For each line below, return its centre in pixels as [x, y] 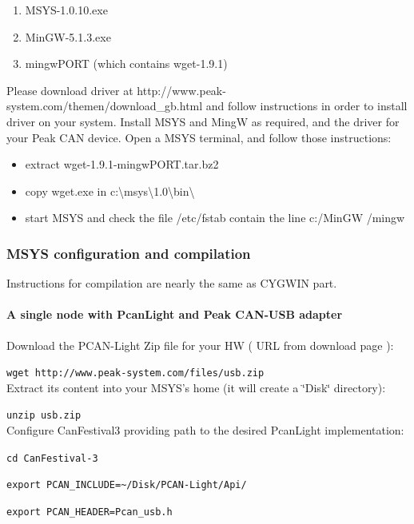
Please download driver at [70, 90]
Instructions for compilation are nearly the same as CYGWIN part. [172, 283]
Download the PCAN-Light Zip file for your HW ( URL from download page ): [200, 345]
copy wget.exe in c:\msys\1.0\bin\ [110, 191]
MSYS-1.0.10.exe [66, 10]
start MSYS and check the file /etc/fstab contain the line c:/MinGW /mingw [215, 218]
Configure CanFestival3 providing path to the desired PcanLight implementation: [205, 430]
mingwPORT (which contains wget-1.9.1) [126, 64]
